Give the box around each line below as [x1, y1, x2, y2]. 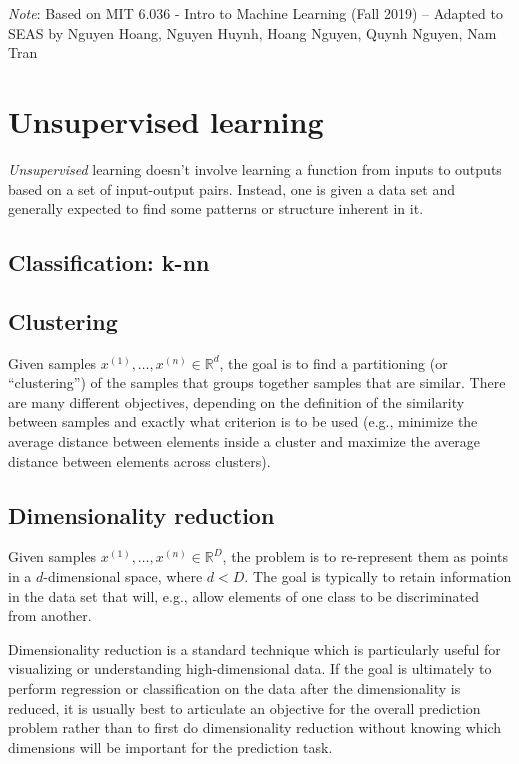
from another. [8, 605, 92, 626]
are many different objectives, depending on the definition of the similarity [8, 391, 465, 412]
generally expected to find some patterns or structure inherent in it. [8, 198, 424, 219]
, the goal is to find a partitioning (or [219, 352, 448, 373]
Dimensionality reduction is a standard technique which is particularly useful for [8, 638, 501, 659]
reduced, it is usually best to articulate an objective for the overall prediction [8, 697, 481, 718]
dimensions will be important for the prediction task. [8, 736, 333, 757]
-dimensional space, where [43, 566, 203, 587]
